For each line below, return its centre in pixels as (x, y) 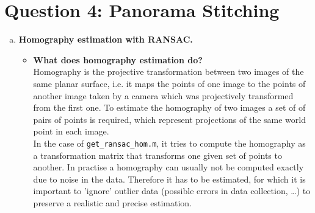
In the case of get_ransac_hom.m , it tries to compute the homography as (169, 143)
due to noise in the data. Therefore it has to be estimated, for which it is (169, 179)
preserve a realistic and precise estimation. (113, 202)
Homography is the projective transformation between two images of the (168, 72)
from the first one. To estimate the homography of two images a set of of (169, 107)
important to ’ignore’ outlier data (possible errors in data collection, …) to (172, 191)
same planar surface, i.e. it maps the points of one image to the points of (169, 83)
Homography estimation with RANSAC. (106, 39)
